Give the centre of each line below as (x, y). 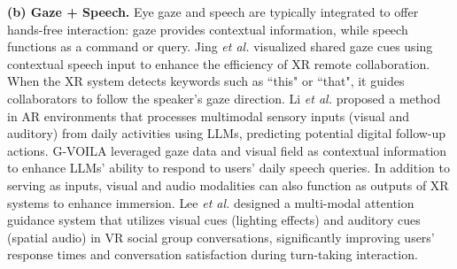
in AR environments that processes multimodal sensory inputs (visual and (208, 115)
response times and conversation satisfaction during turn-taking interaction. (213, 254)
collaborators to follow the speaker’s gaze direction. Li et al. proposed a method (224, 98)
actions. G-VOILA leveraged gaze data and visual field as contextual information (227, 150)
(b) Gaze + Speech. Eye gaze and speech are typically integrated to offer (213, 12)
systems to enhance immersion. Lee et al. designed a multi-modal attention (211, 202)
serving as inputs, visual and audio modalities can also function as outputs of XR (228, 184)
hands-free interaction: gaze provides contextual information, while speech (208, 29)
